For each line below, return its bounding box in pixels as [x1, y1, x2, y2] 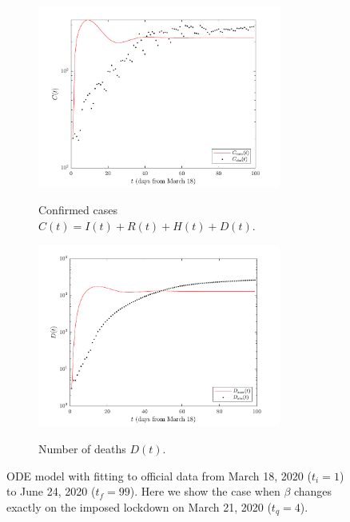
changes [293, 483, 332, 500]
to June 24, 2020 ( [6, 483, 96, 500]
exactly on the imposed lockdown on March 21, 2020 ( [6, 498, 272, 515]
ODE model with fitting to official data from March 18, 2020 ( [6, 467, 312, 484]
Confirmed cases [38, 201, 117, 218]
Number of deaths [38, 440, 126, 456]
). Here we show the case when [129, 483, 280, 500]
